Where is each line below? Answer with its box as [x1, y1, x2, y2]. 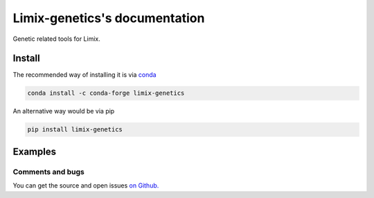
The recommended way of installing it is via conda [12, 71, 157, 79]
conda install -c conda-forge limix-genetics [27, 89, 185, 97]
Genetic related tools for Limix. [12, 35, 100, 43]
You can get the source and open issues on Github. [12, 181, 159, 190]
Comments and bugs [12, 167, 84, 177]
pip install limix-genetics [27, 125, 123, 134]
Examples [12, 145, 57, 157]
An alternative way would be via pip [12, 107, 115, 116]
